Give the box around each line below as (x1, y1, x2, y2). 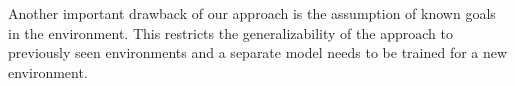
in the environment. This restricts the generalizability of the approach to (8, 22, 453, 43)
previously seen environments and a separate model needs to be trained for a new (8, 42, 508, 63)
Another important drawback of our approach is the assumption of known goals (8, 3, 496, 23)
